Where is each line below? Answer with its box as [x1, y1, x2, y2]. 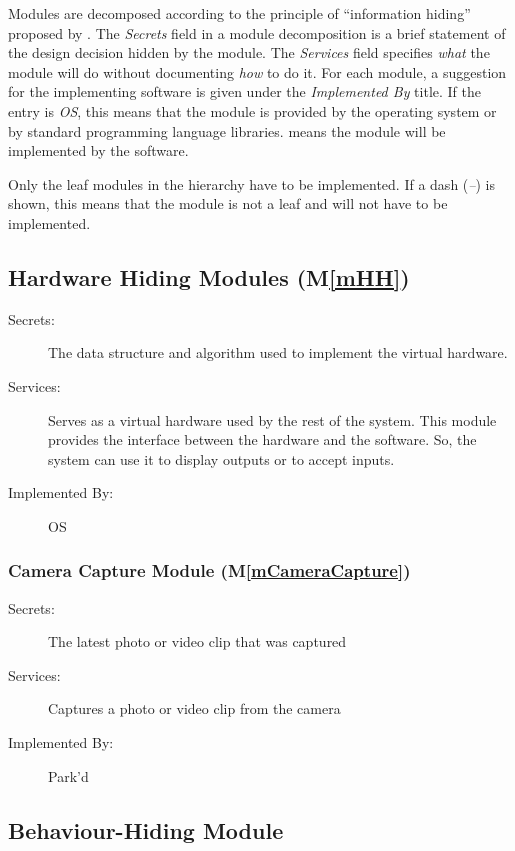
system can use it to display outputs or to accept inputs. [48, 448, 395, 469]
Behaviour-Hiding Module [8, 814, 284, 845]
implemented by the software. [8, 140, 189, 161]
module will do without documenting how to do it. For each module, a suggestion [8, 61, 507, 82]
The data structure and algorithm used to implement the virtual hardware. [48, 342, 508, 363]
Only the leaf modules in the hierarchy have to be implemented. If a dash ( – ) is [8, 173, 495, 194]
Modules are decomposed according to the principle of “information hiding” [8, 3, 471, 23]
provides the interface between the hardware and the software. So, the [48, 429, 477, 450]
